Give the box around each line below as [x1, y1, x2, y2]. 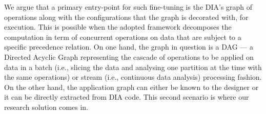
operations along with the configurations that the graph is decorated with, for [4, 11, 249, 22]
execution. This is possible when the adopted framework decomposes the [4, 21, 232, 32]
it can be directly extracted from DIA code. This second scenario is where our [4, 92, 249, 102]
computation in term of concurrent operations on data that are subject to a [4, 31, 241, 42]
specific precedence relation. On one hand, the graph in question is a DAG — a [4, 41, 253, 52]
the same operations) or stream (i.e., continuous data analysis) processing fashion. [4, 72, 262, 82]
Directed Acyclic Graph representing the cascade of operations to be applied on [4, 51, 254, 62]
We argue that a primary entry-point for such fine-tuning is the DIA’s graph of [4, 2, 253, 12]
